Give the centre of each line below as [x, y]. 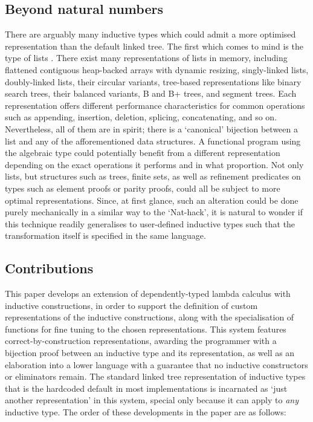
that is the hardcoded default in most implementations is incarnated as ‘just [146, 388]
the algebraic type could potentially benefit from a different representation [143, 153]
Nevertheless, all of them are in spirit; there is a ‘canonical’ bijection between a [151, 128]
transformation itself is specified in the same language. [105, 235]
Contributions [49, 268]
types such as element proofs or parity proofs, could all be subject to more [143, 188]
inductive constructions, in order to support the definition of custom [131, 305]
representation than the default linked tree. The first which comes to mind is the [154, 46]
